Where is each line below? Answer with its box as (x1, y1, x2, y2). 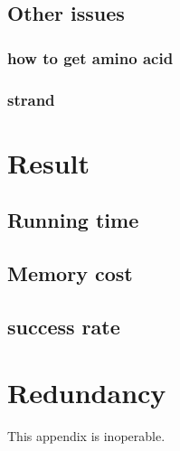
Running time (7, 206, 139, 234)
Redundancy (7, 374, 166, 411)
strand (7, 88, 55, 110)
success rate (7, 312, 120, 340)
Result (7, 144, 90, 181)
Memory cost (7, 259, 133, 287)
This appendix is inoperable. (7, 427, 166, 446)
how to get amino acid (7, 46, 174, 69)
